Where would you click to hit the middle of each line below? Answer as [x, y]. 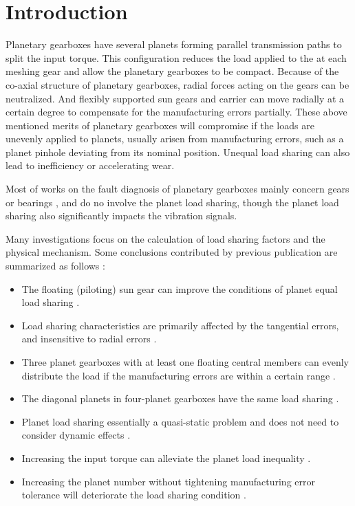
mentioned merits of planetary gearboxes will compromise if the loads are [160, 125]
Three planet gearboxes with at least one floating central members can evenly [185, 362]
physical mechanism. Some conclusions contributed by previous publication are [172, 252]
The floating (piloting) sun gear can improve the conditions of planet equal [180, 288]
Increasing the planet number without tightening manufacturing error [168, 481]
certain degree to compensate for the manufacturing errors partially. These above [176, 112]
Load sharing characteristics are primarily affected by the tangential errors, [180, 325]
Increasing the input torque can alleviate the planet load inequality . [166, 458]
